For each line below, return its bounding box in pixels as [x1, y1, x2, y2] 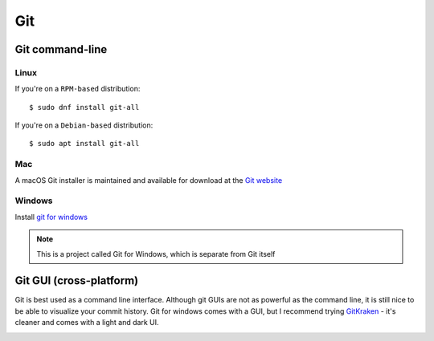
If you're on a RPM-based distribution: [14, 84, 141, 94]
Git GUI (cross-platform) [14, 274, 139, 288]
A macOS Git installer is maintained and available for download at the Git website [14, 175, 283, 185]
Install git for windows [14, 212, 88, 221]
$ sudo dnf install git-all [29, 103, 140, 112]
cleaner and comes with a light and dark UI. [14, 318, 159, 327]
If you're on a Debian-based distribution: [14, 120, 154, 130]
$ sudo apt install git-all [29, 139, 140, 148]
